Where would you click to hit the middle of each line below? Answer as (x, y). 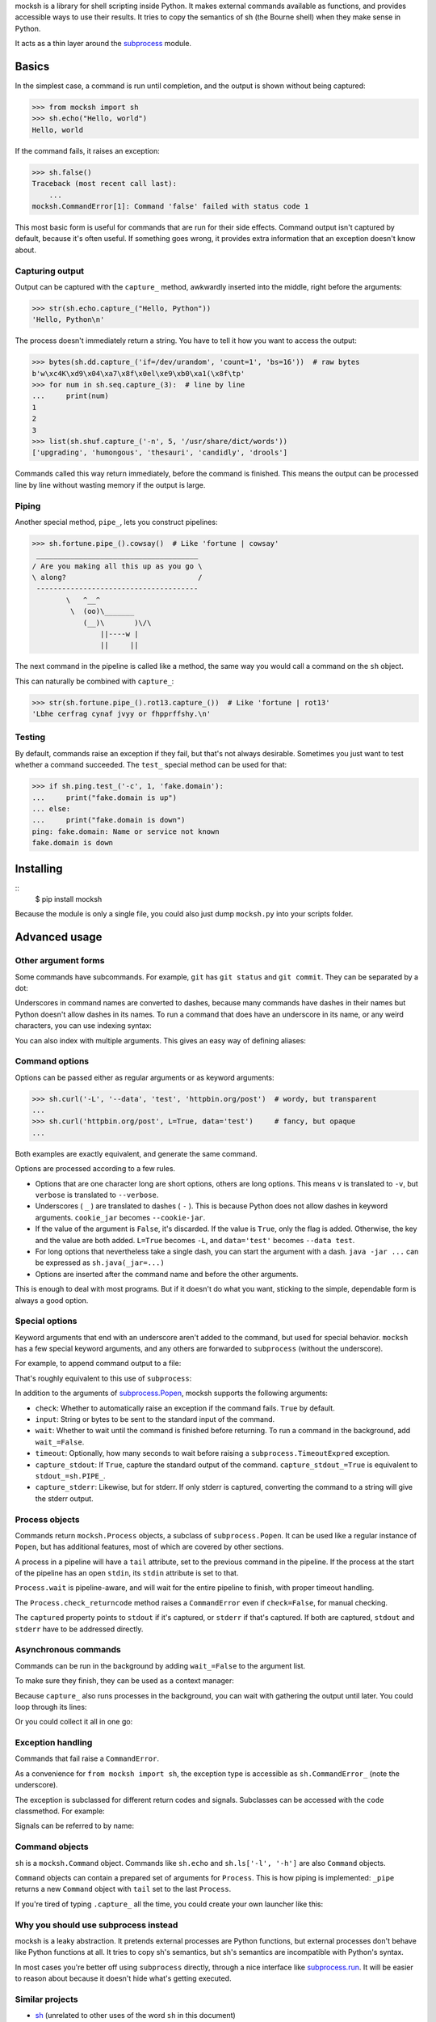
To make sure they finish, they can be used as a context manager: (124, 1681)
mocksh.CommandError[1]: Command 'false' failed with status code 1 (170, 206)
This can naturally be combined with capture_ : (94, 681)
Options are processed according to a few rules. (95, 1169)
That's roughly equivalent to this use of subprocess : (103, 1378)
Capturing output (50, 271)
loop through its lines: (51, 1707)
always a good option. (52, 1300)
